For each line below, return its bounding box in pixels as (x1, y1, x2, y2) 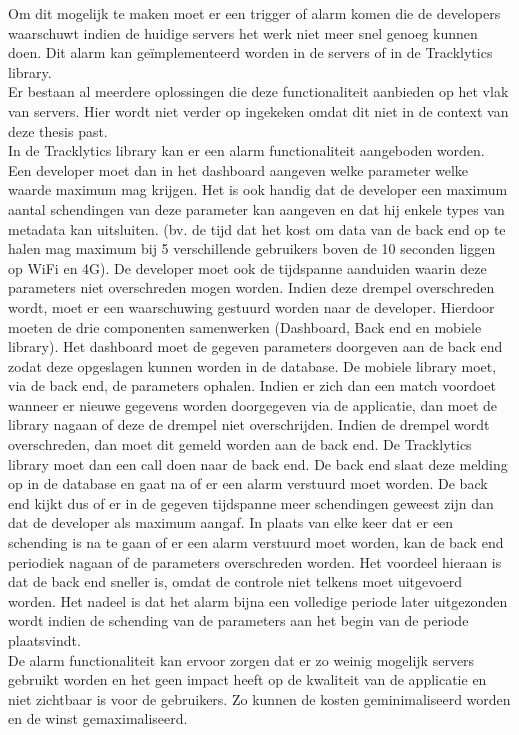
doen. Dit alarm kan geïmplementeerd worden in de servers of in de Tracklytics (8, 42, 493, 63)
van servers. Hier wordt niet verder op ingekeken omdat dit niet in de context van (8, 100, 509, 121)
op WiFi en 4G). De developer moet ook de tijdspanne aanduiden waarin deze (8, 257, 487, 278)
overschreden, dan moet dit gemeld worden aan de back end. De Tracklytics (8, 434, 472, 455)
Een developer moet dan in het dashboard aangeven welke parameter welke (8, 159, 469, 180)
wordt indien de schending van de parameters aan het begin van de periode (8, 610, 469, 631)
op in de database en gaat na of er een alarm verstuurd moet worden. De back (8, 473, 488, 494)
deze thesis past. (8, 120, 108, 141)
